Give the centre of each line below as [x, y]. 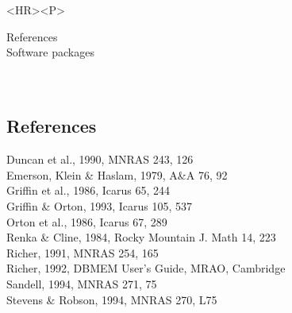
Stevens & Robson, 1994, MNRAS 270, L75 [112, 299]
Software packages [50, 52]
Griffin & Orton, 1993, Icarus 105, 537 [100, 205]
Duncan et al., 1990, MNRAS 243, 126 [100, 159]
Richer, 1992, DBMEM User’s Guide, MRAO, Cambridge [146, 268]
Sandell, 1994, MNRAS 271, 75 [82, 283]
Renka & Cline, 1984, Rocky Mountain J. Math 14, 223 [141, 237]
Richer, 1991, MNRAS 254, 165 [83, 252]
